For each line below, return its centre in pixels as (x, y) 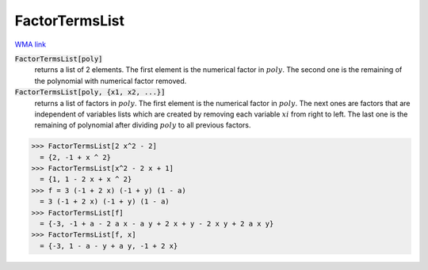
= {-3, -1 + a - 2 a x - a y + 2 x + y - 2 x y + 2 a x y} (157, 224)
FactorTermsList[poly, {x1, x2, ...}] (90, 92)
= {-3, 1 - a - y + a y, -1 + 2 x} (109, 246)
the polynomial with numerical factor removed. (111, 81)
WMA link (31, 44)
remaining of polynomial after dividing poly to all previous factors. (143, 125)
